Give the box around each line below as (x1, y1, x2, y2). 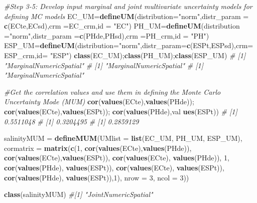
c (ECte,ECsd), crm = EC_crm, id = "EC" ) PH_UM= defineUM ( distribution (4, 21, 240, 31)
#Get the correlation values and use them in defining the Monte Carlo (4, 86, 221, 97)
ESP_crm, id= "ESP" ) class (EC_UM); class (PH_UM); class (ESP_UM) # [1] (4, 50, 246, 60)
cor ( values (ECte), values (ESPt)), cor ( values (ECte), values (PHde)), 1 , (4, 152, 229, 163)
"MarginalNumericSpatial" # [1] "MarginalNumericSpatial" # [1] (4, 60, 203, 70)
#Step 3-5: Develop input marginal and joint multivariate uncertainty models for (4, 1, 252, 11)
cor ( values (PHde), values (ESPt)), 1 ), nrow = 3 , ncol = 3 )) (4, 172, 189, 182)
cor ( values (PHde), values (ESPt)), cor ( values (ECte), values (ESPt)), (4, 162, 224, 172)
